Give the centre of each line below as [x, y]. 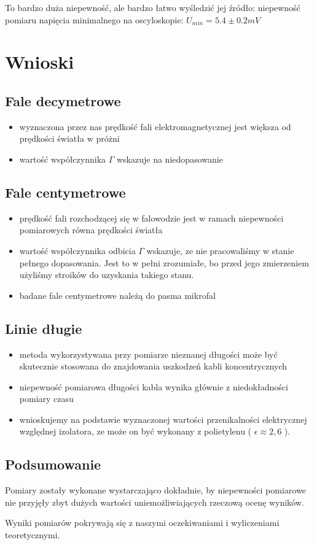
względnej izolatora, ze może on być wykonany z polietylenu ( [135, 431]
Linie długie [44, 328]
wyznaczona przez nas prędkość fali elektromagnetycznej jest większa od [155, 126]
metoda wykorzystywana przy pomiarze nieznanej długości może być [148, 354]
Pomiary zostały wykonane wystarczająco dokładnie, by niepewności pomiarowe [155, 490]
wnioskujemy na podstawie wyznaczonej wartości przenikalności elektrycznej [163, 419]
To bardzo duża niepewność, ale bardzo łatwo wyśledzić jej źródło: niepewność [153, 7]
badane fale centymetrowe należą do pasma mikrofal [117, 295]
